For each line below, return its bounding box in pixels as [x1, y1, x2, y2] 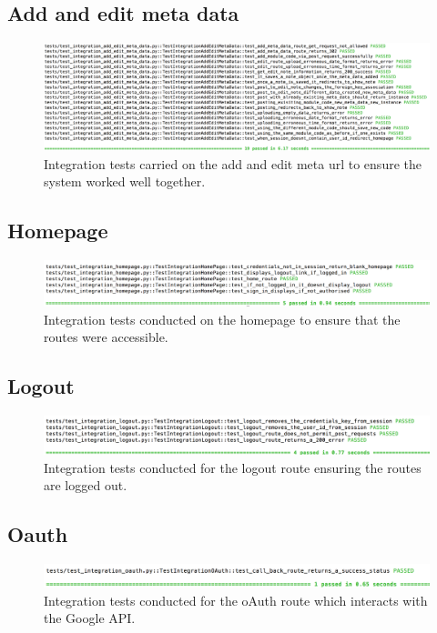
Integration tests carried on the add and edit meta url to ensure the [44, 154, 422, 173]
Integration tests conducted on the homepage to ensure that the [44, 309, 401, 328]
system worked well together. [44, 172, 206, 191]
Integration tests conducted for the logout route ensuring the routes [44, 457, 422, 477]
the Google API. [44, 608, 136, 628]
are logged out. [44, 476, 127, 495]
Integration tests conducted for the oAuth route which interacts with [44, 590, 428, 609]
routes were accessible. [44, 327, 168, 347]
